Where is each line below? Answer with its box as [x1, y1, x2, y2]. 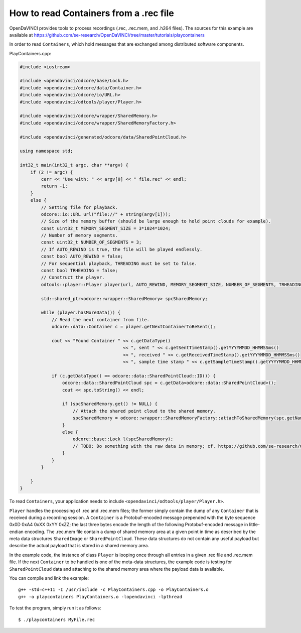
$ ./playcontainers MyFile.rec [18, 616, 95, 622]
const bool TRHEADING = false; [41, 268, 118, 274]
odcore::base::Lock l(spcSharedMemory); [73, 436, 174, 442]
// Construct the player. [41, 275, 105, 281]
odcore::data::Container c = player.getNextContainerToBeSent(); [51, 324, 216, 330]
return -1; [41, 183, 68, 189]
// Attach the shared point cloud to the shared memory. [73, 408, 216, 414]
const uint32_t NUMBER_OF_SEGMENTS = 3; [41, 239, 142, 245]
